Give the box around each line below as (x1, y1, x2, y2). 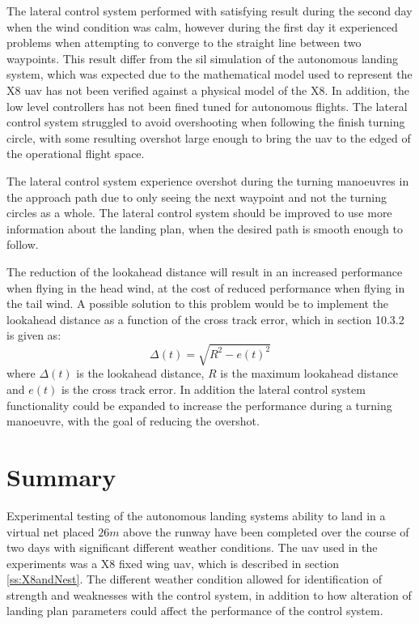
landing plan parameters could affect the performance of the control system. (6, 602, 383, 619)
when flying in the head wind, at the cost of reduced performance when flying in (6, 279, 405, 296)
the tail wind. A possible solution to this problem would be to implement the (6, 295, 389, 312)
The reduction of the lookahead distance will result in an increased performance (6, 263, 403, 280)
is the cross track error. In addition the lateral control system (61, 381, 366, 398)
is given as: (6, 327, 61, 344)
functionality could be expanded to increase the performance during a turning (6, 396, 392, 413)
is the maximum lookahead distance (220, 365, 398, 382)
